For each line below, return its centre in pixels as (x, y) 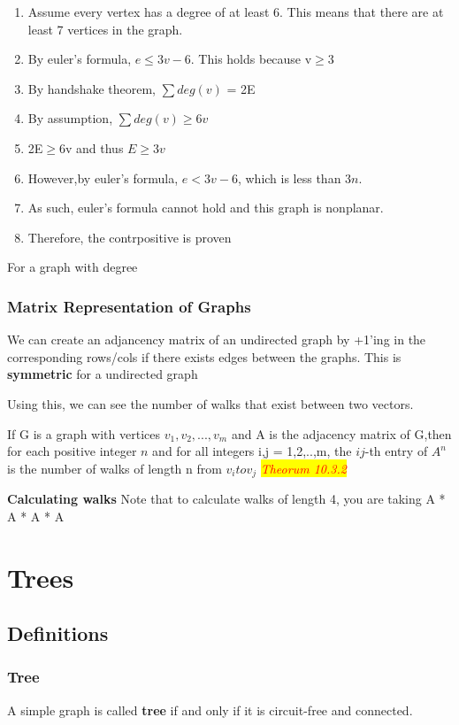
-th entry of (396, 451)
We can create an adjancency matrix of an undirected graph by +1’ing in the (217, 339)
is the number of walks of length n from (115, 468)
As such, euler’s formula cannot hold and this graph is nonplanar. (206, 208)
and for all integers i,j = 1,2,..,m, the (252, 451)
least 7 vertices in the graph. (105, 29)
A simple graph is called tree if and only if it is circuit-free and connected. (210, 710)
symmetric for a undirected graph (103, 374)
